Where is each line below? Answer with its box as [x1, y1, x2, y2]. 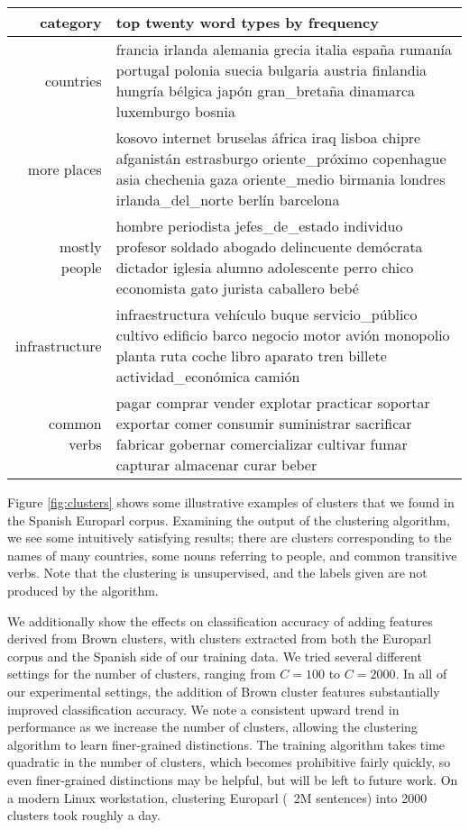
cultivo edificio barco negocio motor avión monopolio [115, 324, 450, 345]
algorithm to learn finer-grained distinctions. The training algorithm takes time [7, 734, 446, 753]
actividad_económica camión [115, 366, 300, 387]
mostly [59, 236, 102, 257]
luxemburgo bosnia [115, 101, 235, 122]
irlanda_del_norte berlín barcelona [115, 189, 340, 210]
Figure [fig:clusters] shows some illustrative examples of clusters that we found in [7, 493, 455, 511]
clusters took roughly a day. [7, 806, 161, 825]
